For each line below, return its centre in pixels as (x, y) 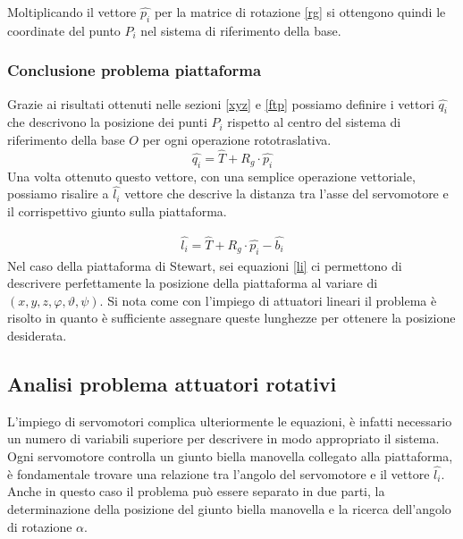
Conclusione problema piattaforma (135, 70)
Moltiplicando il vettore (72, 12)
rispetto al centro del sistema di (314, 122)
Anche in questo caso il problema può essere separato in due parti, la (196, 491)
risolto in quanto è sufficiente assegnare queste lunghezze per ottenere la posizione (231, 318)
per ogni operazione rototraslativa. (237, 139)
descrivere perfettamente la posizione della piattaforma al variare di (193, 283)
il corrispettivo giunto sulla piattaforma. (117, 211)
